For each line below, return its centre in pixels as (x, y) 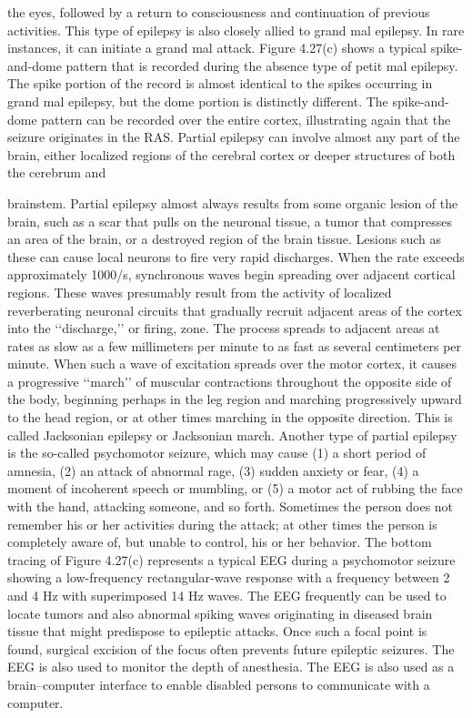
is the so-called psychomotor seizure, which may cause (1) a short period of (217, 453)
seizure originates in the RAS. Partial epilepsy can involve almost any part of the (234, 137)
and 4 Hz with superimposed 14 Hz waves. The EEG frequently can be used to (227, 595)
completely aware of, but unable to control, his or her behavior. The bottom (220, 542)
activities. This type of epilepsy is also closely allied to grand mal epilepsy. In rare (236, 30)
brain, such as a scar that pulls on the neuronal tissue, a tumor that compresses (230, 221)
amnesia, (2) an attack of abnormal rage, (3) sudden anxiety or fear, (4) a (213, 470)
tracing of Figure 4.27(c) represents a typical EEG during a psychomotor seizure (231, 559)
